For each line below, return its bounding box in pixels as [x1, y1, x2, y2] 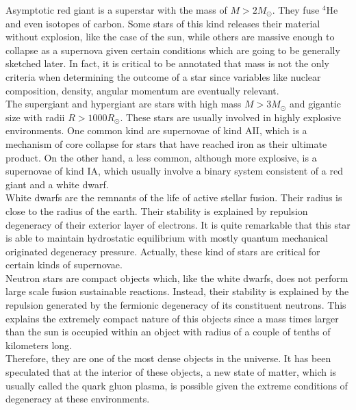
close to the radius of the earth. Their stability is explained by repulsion [5, 203, 308, 218]
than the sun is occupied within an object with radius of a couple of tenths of [5, 324, 331, 339]
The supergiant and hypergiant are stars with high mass [5, 97, 242, 111]
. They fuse [272, 3, 320, 16]
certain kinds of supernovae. [5, 257, 123, 272]
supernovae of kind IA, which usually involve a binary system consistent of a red [5, 164, 343, 178]
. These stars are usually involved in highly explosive [120, 110, 341, 124]
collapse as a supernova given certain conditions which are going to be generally [5, 42, 340, 57]
